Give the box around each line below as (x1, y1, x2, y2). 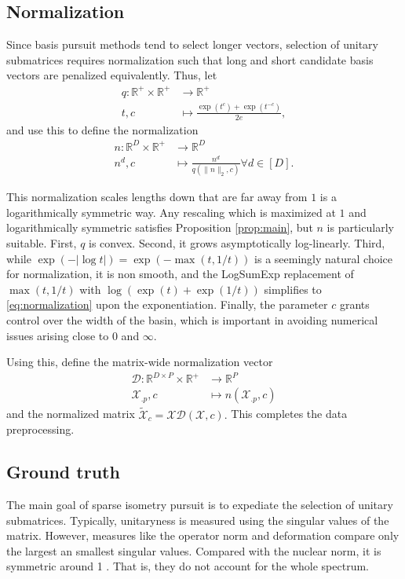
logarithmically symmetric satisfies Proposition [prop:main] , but (6, 219, 313, 236)
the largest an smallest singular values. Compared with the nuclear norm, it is (6, 542, 381, 559)
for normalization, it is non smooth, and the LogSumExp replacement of (6, 266, 354, 282)
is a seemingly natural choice (254, 250, 393, 266)
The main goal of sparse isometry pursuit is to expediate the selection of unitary (6, 496, 393, 512)
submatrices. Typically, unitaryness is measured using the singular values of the (6, 511, 389, 528)
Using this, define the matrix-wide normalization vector (6, 354, 273, 370)
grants (339, 296, 370, 313)
